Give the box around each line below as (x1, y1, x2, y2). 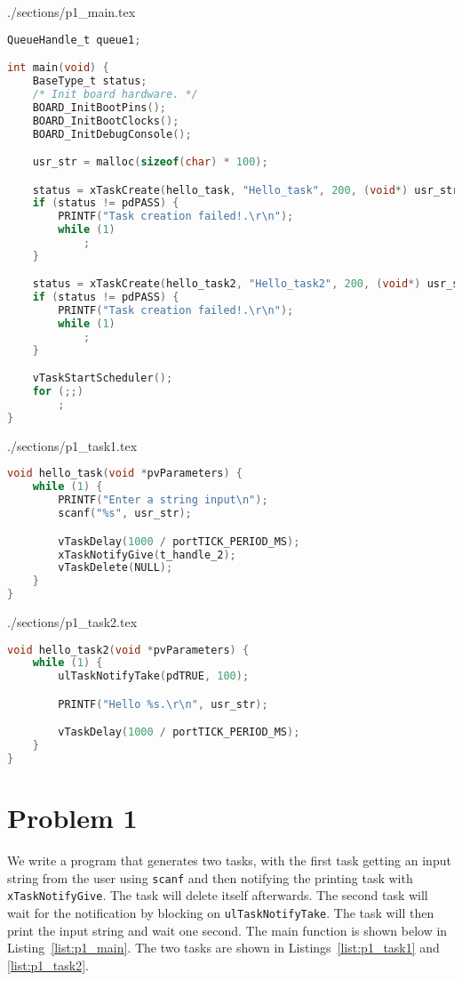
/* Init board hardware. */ (32, 87, 198, 101)
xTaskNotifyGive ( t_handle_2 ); (58, 548, 236, 561)
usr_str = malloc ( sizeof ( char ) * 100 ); (32, 156, 268, 169)
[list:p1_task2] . (7, 955, 89, 974)
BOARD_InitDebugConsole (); (32, 127, 192, 141)
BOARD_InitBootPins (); (32, 101, 166, 114)
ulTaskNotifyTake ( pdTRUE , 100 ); (58, 670, 250, 683)
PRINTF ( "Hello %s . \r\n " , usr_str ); (58, 697, 268, 711)
